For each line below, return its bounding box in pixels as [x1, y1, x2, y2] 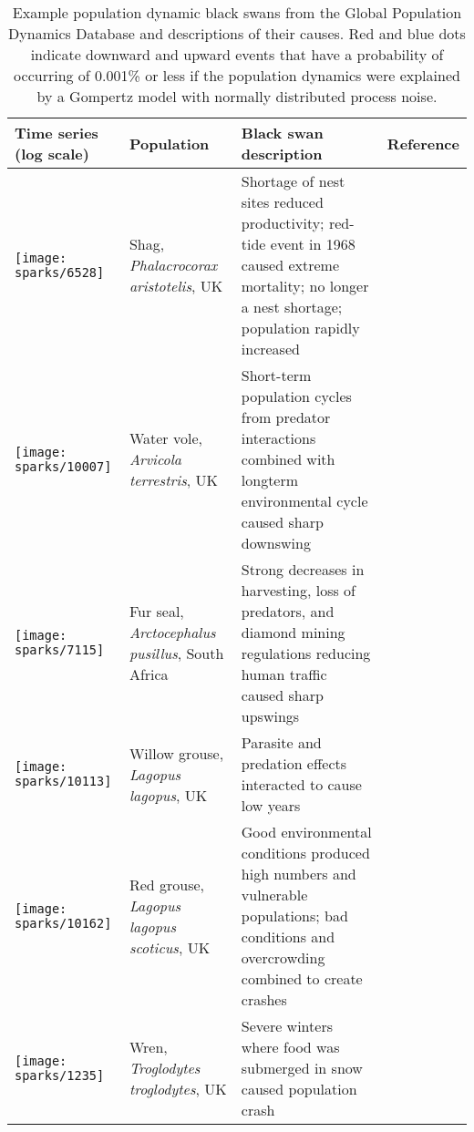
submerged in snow [241, 1057, 363, 1078]
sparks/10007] [15, 458, 112, 474]
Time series [15, 122, 98, 143]
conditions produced [241, 842, 370, 863]
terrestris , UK [129, 469, 218, 490]
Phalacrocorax [129, 254, 218, 275]
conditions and [241, 926, 335, 947]
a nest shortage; [241, 296, 343, 317]
